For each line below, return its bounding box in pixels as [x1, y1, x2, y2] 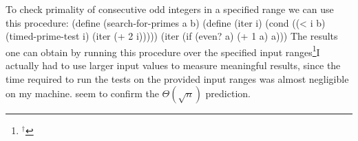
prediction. [205, 86, 251, 101]
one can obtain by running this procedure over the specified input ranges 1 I [6, 42, 320, 59]
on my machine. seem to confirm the [6, 86, 159, 101]
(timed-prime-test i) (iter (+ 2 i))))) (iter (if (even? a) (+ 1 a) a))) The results [6, 29, 338, 43]
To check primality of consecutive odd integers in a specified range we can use [6, 2, 334, 16]
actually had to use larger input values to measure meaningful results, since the [6, 58, 341, 73]
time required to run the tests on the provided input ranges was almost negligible [6, 71, 349, 86]
